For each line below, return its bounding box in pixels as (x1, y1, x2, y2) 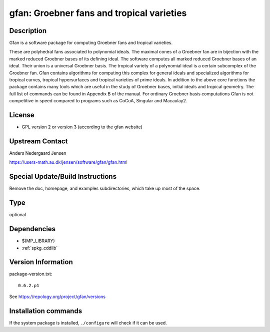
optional (9, 212, 26, 218)
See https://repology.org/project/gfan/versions (9, 294, 106, 300)
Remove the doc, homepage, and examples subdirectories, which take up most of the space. (9, 185, 200, 192)
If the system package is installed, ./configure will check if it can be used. (9, 320, 167, 326)
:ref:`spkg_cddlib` (21, 245, 58, 251)
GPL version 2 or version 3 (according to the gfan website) (21, 124, 142, 130)
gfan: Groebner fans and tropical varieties (9, 7, 187, 18)
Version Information (9, 258, 73, 267)
